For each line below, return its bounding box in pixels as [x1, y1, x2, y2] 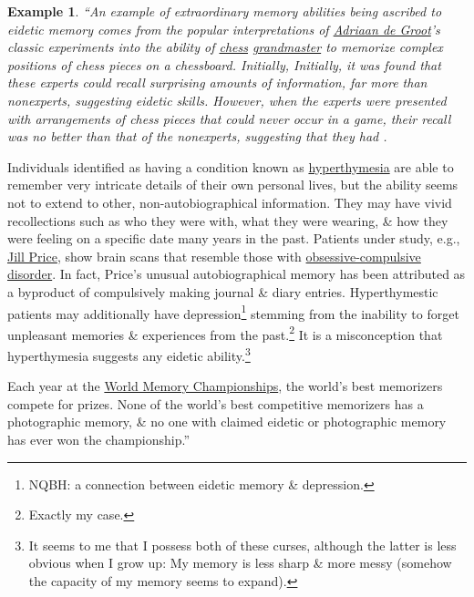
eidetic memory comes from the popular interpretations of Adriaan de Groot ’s [7, 19, 440, 38]
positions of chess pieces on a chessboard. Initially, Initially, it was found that [7, 55, 441, 74]
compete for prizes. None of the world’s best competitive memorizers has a [7, 394, 424, 413]
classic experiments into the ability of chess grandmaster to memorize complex [7, 37, 443, 57]
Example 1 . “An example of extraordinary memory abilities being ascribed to [7, 2, 442, 20]
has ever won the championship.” [7, 430, 191, 449]
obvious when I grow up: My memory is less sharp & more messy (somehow [28, 553, 452, 572]
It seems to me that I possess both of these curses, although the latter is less [28, 535, 457, 554]
